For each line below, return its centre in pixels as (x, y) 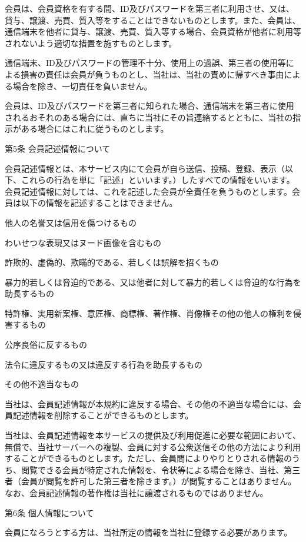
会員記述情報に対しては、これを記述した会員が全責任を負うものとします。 (148, 191)
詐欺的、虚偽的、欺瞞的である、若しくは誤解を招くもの (112, 262)
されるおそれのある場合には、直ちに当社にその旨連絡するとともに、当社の (149, 117)
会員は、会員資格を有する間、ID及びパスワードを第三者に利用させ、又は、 (149, 8)
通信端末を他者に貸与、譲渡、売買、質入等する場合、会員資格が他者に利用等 (153, 31)
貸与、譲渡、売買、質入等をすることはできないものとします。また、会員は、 (153, 20)
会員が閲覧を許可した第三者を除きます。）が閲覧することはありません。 (159, 481)
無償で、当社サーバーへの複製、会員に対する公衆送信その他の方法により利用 (153, 446)
